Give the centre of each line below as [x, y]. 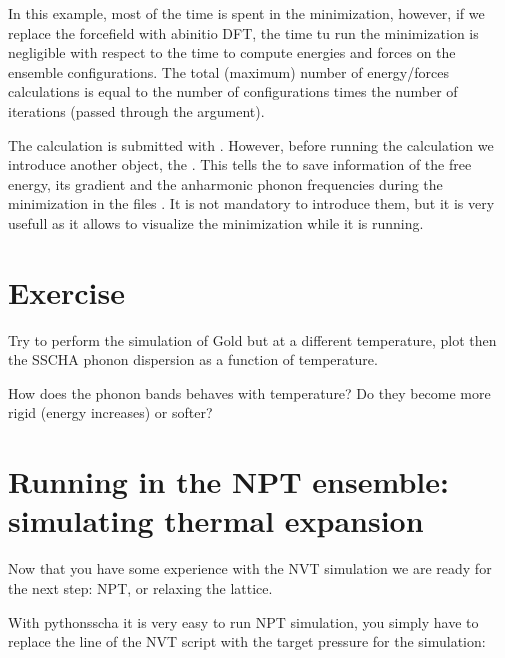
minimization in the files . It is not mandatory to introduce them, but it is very [251, 203]
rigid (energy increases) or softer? [110, 412]
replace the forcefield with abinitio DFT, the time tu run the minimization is [243, 32]
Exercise [66, 291]
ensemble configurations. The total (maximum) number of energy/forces [228, 71]
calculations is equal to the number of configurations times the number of [233, 91]
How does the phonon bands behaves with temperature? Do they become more [249, 392]
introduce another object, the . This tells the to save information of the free [240, 164]
